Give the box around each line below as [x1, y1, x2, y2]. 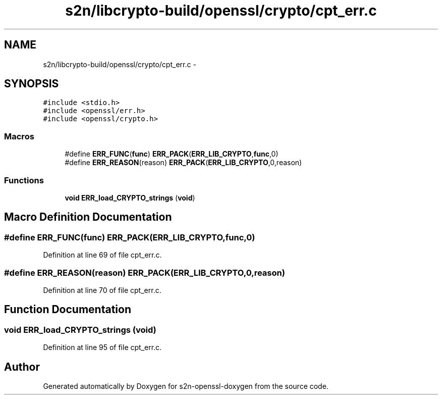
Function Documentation [4, 303, 131, 316]
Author [4, 360, 40, 373]
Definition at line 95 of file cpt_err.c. [43, 343, 162, 352]
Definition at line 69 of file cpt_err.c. [43, 251, 162, 260]
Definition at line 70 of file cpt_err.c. [43, 285, 161, 294]
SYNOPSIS [4, 77, 59, 90]
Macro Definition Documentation [4, 211, 172, 224]
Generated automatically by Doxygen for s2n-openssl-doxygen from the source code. [43, 381, 328, 390]
